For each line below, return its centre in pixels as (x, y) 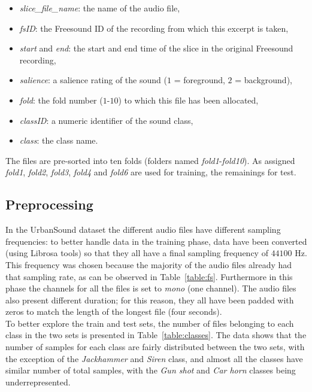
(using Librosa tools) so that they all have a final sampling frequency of (137, 253)
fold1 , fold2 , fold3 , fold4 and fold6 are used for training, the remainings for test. (151, 172)
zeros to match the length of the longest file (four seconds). (114, 312)
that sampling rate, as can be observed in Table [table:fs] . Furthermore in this (149, 276)
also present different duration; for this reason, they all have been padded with (150, 300)
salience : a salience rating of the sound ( (93, 80)
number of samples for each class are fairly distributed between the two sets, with (155, 347)
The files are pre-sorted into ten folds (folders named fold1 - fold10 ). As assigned (150, 160)
